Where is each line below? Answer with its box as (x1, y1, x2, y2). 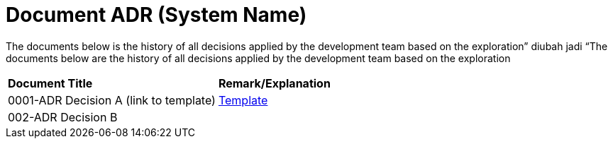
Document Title (8, 76, 93, 90)
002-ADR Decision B (8, 109, 118, 124)
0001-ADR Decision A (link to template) (8, 92, 216, 107)
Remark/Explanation (218, 76, 331, 90)
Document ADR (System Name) (6, 3, 307, 27)
